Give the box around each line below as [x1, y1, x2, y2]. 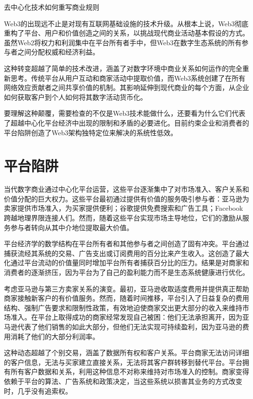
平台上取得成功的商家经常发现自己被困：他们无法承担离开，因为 [37, 312, 242, 322]
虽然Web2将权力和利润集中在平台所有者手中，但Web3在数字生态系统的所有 [4, 37, 242, 47]
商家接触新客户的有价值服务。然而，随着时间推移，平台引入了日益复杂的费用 [4, 293, 249, 303]
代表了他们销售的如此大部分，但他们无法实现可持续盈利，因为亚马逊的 [17, 321, 242, 331]
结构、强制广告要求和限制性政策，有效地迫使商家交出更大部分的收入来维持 [4, 302, 242, 312]
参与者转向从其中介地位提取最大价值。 [10, 222, 133, 232]
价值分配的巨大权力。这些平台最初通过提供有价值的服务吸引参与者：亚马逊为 [4, 193, 249, 203]
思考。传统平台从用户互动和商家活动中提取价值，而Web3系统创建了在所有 [10, 73, 246, 83]
